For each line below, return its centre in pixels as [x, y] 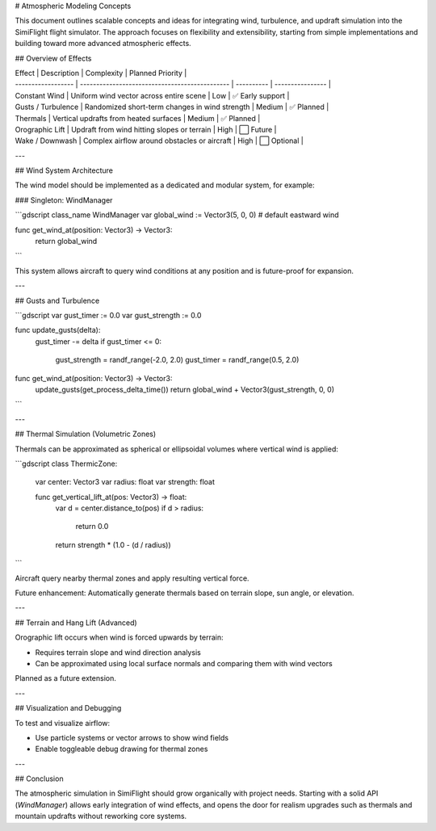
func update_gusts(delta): [58, 330]
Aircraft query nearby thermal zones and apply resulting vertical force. [132, 578]
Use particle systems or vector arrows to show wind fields [132, 737]
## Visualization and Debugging [68, 708]
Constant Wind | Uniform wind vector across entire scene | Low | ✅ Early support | [152, 95]
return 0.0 [92, 527]
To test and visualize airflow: [63, 723]
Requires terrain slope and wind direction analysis [118, 652]
